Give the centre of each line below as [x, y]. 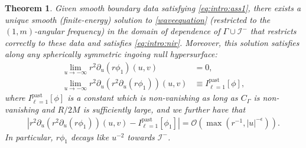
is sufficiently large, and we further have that [164, 109]
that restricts [273, 31]
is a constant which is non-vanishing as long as [153, 98]
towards [141, 137]
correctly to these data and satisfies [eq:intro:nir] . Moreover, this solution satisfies [152, 42]
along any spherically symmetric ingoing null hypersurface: [111, 54]
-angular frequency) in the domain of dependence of [127, 31]
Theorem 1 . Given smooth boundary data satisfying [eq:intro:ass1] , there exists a [153, 8]
